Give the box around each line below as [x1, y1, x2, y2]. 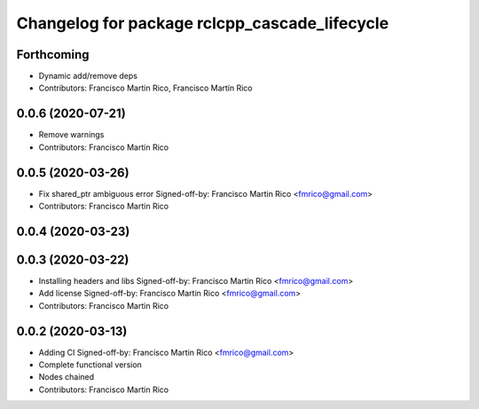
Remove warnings [38, 130, 105, 140]
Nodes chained [38, 372, 95, 382]
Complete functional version [38, 359, 142, 370]
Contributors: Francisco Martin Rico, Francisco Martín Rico [38, 83, 253, 93]
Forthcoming [16, 47, 90, 62]
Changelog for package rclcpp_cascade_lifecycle [16, 13, 389, 33]
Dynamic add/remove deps [38, 71, 137, 82]
